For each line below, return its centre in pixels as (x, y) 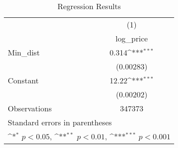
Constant (23, 80)
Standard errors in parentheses (60, 122)
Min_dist (24, 52)
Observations (30, 108)
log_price (132, 38)
